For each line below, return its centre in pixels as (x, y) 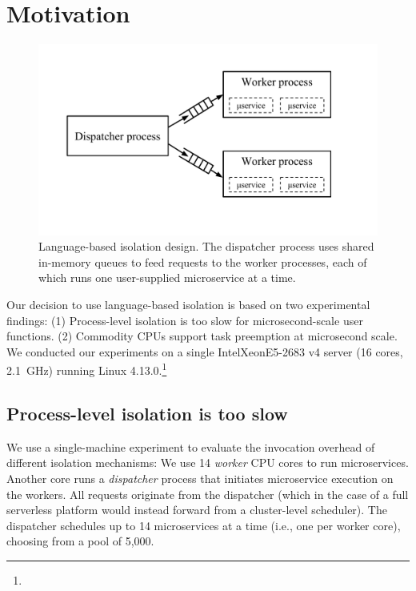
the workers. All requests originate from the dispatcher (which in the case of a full (208, 494)
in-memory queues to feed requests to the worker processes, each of (203, 261)
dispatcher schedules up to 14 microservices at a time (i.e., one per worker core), (204, 525)
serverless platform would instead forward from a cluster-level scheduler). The (197, 510)
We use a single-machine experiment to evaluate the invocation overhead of (191, 446)
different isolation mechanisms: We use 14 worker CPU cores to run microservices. (208, 462)
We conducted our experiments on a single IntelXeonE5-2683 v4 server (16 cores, (205, 351)
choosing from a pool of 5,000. (80, 541)
